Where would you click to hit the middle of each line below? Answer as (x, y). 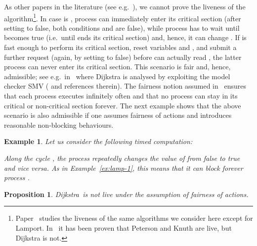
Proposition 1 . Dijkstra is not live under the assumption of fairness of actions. (126, 194)
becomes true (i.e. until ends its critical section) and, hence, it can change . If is (125, 37)
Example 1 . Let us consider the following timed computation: (98, 141)
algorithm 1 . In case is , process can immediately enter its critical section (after (123, 17)
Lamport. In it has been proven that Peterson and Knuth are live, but (124, 227)
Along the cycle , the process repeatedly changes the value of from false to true (122, 158)
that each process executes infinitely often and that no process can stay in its (121, 96)
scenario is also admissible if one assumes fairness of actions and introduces (118, 115)
